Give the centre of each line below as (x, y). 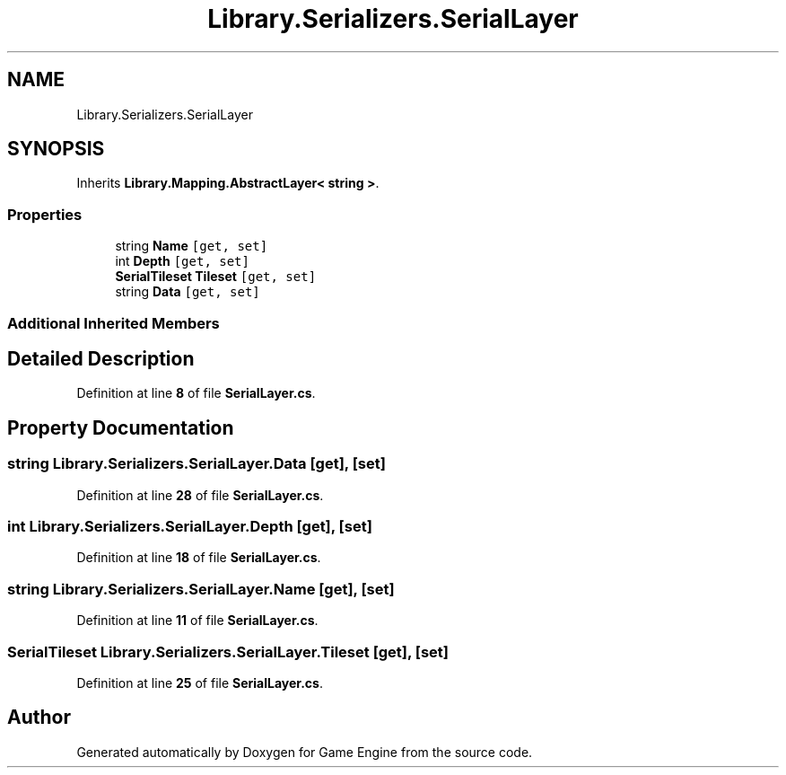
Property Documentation (121, 427)
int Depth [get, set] (182, 261)
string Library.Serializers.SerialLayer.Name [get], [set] (201, 589)
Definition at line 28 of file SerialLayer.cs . (200, 495)
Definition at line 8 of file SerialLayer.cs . (196, 393)
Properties (45, 214)
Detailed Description (101, 358)
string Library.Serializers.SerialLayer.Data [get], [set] (196, 464)
